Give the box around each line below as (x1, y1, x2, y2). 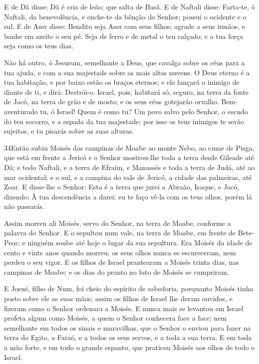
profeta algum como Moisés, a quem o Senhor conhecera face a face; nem (4, 313, 227, 323)
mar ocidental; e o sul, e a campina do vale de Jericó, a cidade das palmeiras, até (4, 172, 252, 182)
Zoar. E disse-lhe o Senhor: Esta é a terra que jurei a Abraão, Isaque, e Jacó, (4, 182, 240, 192)
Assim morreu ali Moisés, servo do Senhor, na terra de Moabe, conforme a (4, 217, 231, 228)
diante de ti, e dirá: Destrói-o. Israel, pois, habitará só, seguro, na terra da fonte (4, 86, 249, 97)
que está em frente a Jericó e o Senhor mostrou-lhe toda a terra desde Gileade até (4, 152, 255, 163)
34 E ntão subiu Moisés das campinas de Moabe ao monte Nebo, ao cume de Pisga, (4, 142, 255, 153)
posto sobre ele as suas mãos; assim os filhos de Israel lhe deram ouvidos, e (4, 293, 233, 304)
